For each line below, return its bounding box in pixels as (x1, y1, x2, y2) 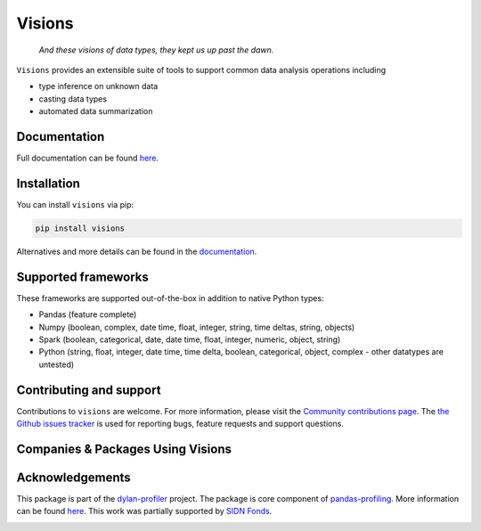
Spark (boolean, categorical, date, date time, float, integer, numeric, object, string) (38, 334, 341, 345)
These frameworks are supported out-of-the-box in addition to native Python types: (16, 292, 324, 303)
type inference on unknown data (38, 81, 159, 92)
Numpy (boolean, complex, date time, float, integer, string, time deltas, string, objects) (38, 322, 355, 332)
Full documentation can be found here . (16, 152, 159, 164)
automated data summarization (38, 106, 153, 117)
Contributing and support (16, 382, 161, 397)
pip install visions (35, 223, 125, 233)
